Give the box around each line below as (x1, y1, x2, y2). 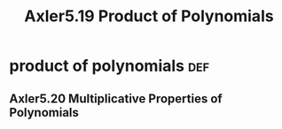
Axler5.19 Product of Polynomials (24, 6, 274, 27)
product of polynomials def (9, 56, 210, 76)
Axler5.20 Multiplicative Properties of (9, 91, 223, 106)
